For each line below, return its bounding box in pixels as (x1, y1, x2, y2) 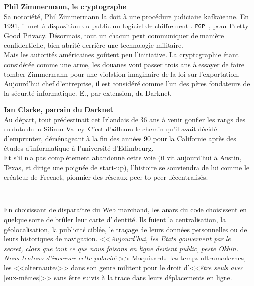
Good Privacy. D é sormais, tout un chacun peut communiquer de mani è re (4, 30, 224, 40)
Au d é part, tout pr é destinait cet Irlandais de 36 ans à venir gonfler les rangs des (4, 114, 246, 124)
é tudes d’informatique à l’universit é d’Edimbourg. (4, 143, 154, 153)
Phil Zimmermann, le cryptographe (4, 1, 126, 11)
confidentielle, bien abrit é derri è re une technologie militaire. (4, 40, 184, 50)
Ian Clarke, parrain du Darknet (4, 104, 113, 114)
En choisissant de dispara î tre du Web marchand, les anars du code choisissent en (4, 205, 247, 215)
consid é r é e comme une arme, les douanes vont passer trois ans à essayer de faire (4, 59, 244, 69)
